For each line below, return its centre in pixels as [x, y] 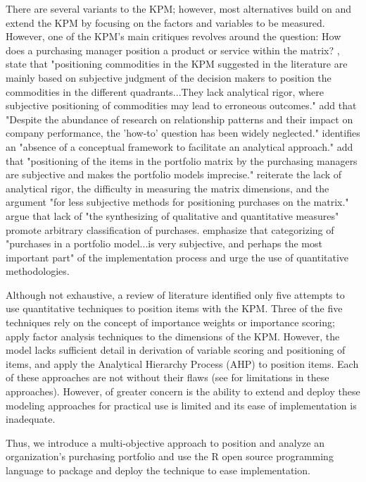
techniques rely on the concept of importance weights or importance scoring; [170, 322]
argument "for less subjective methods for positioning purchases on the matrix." [177, 202]
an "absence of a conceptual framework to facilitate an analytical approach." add [179, 146]
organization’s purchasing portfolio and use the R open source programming [170, 456]
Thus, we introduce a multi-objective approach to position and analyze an [165, 442]
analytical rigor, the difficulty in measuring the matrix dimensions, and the [168, 188]
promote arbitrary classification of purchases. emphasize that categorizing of [170, 229]
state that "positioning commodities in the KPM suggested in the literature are [177, 64]
